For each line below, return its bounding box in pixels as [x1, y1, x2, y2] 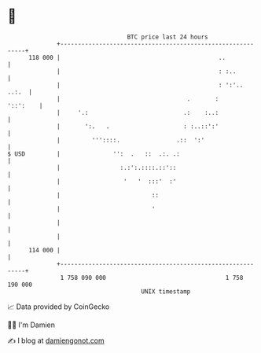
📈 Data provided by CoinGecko [7, 302, 110, 311]
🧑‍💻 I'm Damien [7, 320, 56, 329]
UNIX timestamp [141, 287, 191, 296]
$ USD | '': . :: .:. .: [7, 149, 180, 158]
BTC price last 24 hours [127, 33, 209, 41]
